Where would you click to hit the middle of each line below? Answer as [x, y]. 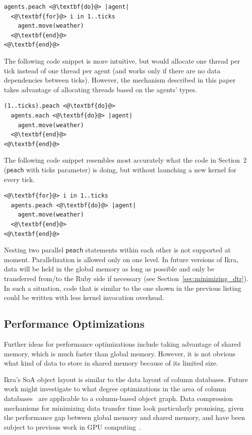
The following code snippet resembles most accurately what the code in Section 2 [126, 160]
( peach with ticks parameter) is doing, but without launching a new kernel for [120, 169]
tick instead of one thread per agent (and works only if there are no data [112, 70]
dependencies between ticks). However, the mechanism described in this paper [120, 80]
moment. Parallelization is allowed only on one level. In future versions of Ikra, [121, 259]
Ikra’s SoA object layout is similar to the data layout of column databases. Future [126, 379]
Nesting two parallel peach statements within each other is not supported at [118, 250]
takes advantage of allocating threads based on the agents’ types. [101, 89]
